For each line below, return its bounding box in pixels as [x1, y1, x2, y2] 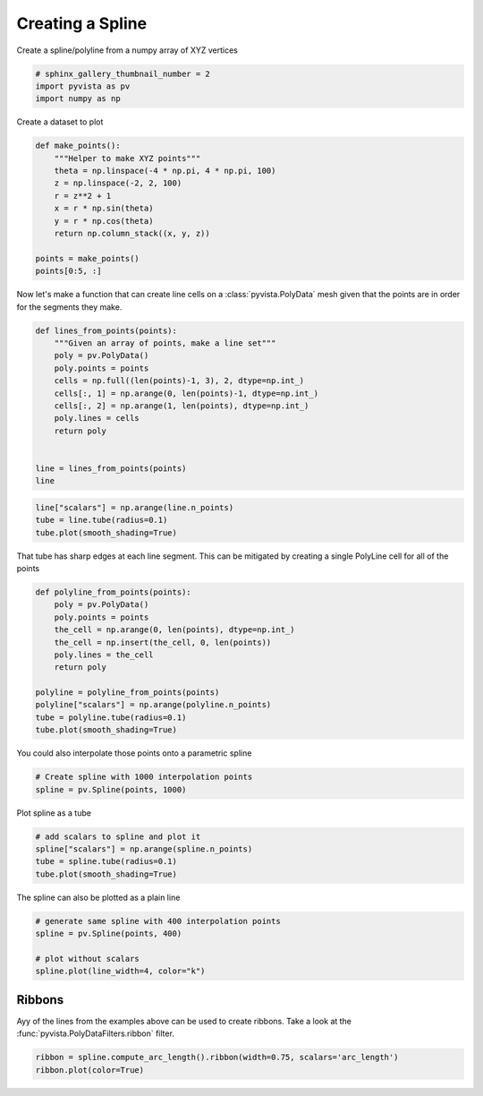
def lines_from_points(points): [35, 325, 178, 336]
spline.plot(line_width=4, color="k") [35, 966, 206, 976]
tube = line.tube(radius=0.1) [35, 515, 168, 526]
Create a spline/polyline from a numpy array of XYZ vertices [16, 45, 239, 56]
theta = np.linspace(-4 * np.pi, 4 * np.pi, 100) [54, 166, 276, 176]
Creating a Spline [16, 13, 148, 33]
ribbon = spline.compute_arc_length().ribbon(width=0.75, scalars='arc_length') [35, 1052, 399, 1063]
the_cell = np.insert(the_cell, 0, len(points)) [54, 637, 272, 647]
